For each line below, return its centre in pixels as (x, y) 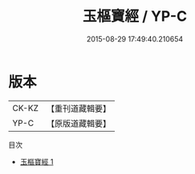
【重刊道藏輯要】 (78, 109)
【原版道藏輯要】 (78, 123)
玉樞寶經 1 (37, 161)
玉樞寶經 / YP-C (135, 16)
